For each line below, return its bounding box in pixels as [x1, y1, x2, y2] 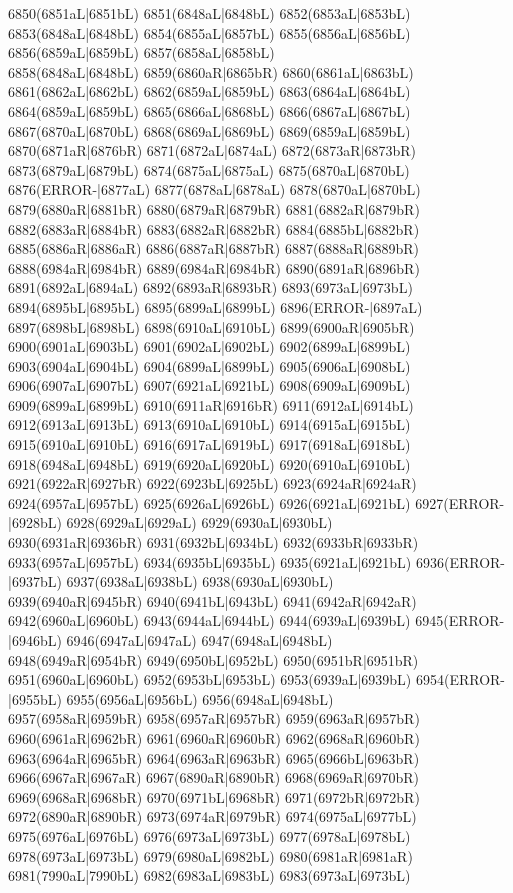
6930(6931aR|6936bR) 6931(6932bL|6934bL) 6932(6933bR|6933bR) [8, 532, 419, 553]
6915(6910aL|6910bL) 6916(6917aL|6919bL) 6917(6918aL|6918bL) [8, 434, 411, 455]
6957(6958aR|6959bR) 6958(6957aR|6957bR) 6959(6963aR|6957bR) [8, 708, 420, 729]
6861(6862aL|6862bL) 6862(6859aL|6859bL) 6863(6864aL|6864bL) [8, 81, 411, 102]
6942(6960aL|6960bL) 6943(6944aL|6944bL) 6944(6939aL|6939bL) [8, 610, 411, 631]
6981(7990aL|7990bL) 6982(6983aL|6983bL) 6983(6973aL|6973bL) [8, 865, 411, 886]
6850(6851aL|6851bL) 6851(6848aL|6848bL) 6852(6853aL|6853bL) [8, 3, 411, 23]
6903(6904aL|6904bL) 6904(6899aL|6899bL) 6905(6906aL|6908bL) [8, 355, 411, 376]
